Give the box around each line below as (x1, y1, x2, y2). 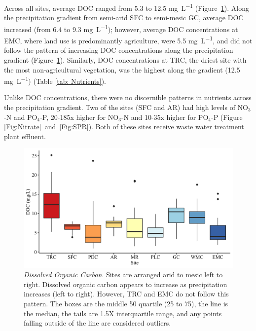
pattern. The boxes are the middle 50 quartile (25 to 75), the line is (24, 298, 228, 308)
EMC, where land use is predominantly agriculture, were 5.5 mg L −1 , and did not (4, 34, 253, 45)
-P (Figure (211, 111, 243, 122)
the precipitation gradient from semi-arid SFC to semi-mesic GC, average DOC (4, 12, 244, 23)
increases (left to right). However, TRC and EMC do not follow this (24, 289, 229, 299)
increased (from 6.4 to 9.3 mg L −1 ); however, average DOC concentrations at (4, 22, 238, 34)
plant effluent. (4, 131, 46, 141)
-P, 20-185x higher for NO (40, 111, 119, 122)
